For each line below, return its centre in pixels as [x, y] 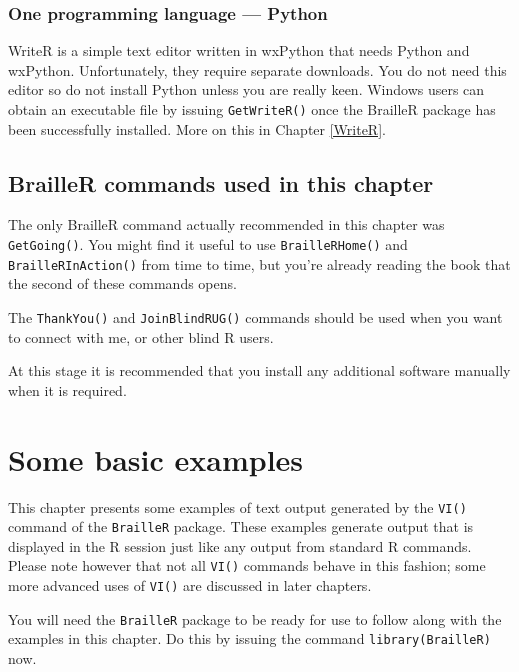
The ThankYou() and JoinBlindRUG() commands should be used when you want [255, 316]
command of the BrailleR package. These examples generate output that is [241, 526]
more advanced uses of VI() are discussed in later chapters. [190, 585]
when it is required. [67, 389]
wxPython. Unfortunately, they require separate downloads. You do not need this [257, 69]
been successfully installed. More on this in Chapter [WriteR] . [197, 128]
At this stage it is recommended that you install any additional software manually [259, 370]
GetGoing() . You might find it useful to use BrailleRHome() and [208, 244]
